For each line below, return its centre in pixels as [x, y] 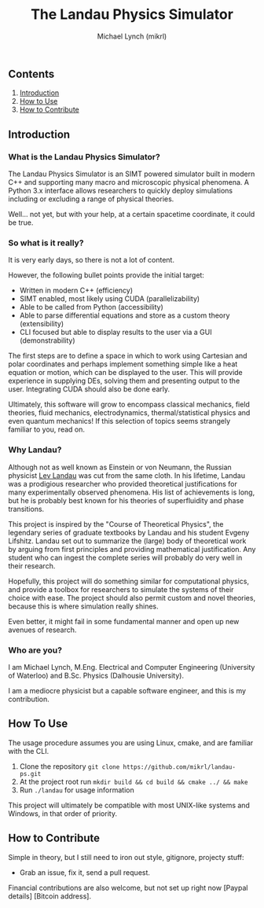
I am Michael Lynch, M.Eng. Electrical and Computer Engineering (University [132, 667]
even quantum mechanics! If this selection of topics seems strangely [119, 421]
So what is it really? [46, 243]
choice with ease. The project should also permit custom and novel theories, [132, 597]
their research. [32, 566]
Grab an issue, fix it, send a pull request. [85, 872]
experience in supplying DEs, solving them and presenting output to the [124, 381]
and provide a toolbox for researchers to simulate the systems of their [121, 589]
